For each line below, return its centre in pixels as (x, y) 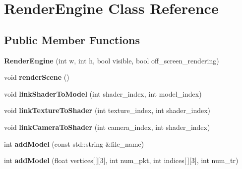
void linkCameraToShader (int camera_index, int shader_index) (107, 127)
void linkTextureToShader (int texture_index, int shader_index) (107, 110)
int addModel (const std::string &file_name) (74, 143)
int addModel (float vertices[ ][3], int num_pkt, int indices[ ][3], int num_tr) (121, 160)
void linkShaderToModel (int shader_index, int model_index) (103, 93)
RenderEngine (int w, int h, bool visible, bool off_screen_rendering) (112, 60)
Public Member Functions (72, 39)
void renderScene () (37, 77)
